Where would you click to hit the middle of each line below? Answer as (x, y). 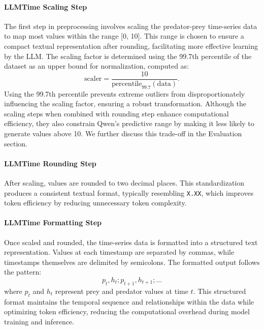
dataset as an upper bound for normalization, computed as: (96, 66)
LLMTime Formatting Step (53, 222)
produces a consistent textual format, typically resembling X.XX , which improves (129, 192)
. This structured (220, 291)
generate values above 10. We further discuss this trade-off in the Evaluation (123, 133)
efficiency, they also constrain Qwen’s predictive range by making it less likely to (129, 123)
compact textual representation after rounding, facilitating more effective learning (131, 46)
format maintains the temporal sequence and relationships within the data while (129, 301)
